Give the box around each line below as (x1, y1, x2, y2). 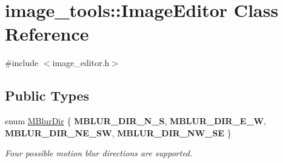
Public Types (5, 86, 90, 105)
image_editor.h (52, 56, 110, 69)
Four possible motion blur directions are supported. (5, 147, 193, 159)
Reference (5, 21, 89, 46)
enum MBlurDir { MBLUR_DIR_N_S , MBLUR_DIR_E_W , (5, 115, 267, 127)
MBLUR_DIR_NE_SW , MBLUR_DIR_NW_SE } (5, 126, 231, 139)
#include (5, 56, 39, 69)
